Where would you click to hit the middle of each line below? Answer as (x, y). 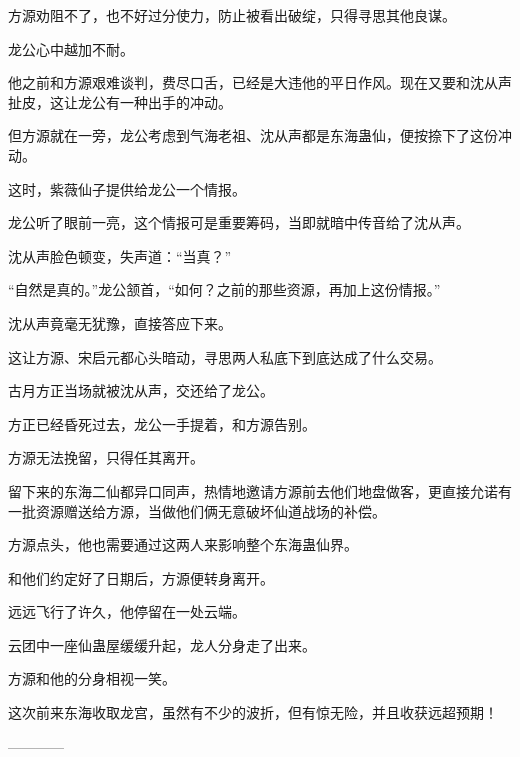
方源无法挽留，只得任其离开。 (106, 457)
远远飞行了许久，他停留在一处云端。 (127, 611)
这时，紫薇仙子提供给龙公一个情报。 (127, 188)
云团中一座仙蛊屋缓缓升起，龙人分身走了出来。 (162, 644)
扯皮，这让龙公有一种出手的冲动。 (120, 101)
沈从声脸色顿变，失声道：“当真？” (120, 255)
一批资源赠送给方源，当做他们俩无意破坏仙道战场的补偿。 (197, 510)
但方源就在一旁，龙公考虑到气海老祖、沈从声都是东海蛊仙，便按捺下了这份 (253, 135)
